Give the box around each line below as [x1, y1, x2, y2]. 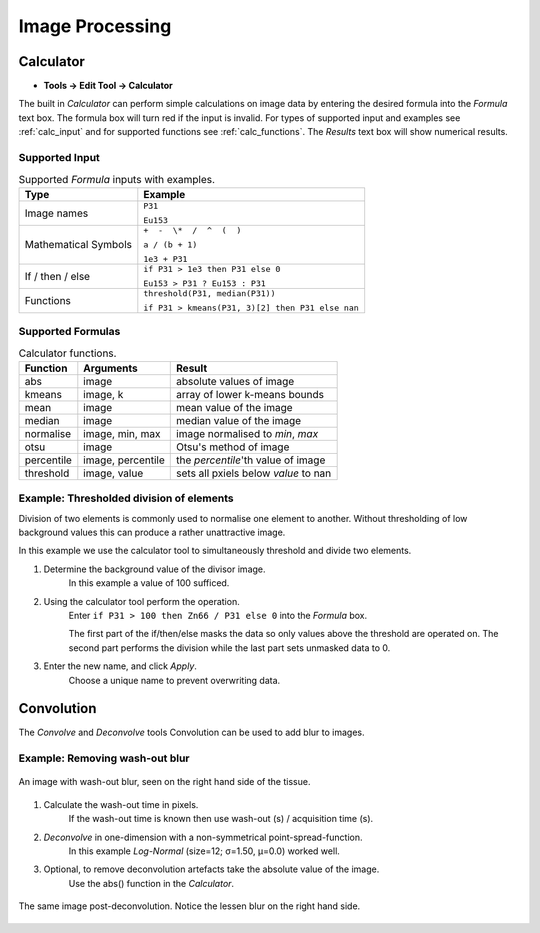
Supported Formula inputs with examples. [18, 172, 215, 186]
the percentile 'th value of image [176, 453, 326, 467]
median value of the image [176, 413, 302, 427]
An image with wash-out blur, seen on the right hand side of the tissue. [18, 776, 311, 788]
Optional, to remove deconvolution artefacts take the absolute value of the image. [43, 863, 380, 875]
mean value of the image [176, 400, 294, 414]
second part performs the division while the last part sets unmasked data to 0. [68, 641, 391, 654]
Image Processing [18, 15, 172, 37]
